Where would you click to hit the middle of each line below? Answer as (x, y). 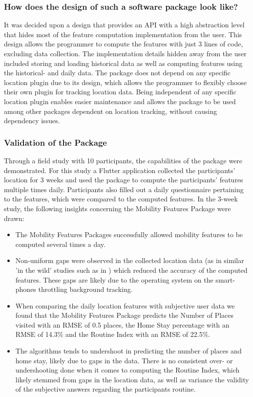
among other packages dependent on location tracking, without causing (111, 111)
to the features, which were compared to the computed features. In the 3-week (121, 199)
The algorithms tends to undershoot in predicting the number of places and (128, 351)
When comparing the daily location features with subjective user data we (125, 305)
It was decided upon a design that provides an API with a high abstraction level (124, 25)
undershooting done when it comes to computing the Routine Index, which (127, 370)
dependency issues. (32, 121)
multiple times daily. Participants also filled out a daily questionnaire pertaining (124, 189)
